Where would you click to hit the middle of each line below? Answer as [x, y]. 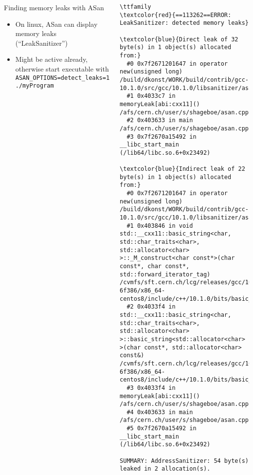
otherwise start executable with [62, 68]
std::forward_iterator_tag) [165, 274]
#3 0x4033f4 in [151, 388]
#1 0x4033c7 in [151, 96]
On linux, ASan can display [56, 24]
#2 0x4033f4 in [151, 307]
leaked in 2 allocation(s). [165, 469]
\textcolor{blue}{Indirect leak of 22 [182, 169]
